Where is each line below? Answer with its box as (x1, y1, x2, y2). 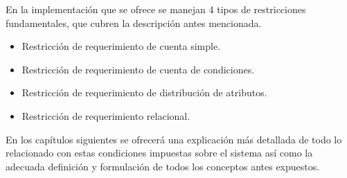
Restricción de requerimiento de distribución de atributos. (21, 85, 267, 100)
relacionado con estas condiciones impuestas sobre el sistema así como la (6, 145, 313, 160)
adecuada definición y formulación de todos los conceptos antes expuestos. (6, 159, 320, 173)
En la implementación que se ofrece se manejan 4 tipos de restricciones (6, 2, 306, 16)
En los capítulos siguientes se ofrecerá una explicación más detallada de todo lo (6, 132, 342, 146)
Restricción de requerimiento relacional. (21, 108, 190, 123)
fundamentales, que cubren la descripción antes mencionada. (6, 15, 262, 30)
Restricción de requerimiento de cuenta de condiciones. (21, 62, 255, 76)
